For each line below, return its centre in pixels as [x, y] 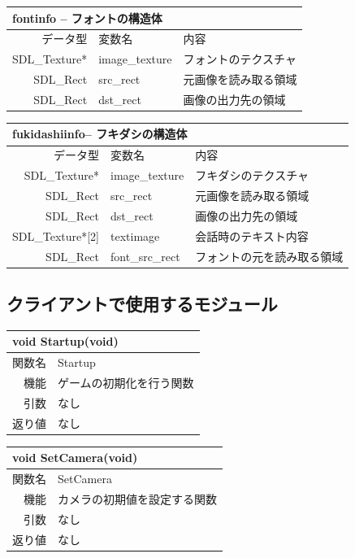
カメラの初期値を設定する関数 [137, 498]
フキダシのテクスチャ [252, 175]
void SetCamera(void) [75, 458]
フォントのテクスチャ [240, 59]
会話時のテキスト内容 [252, 235]
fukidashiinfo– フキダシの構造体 [100, 134]
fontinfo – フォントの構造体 [87, 17]
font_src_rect [145, 256]
